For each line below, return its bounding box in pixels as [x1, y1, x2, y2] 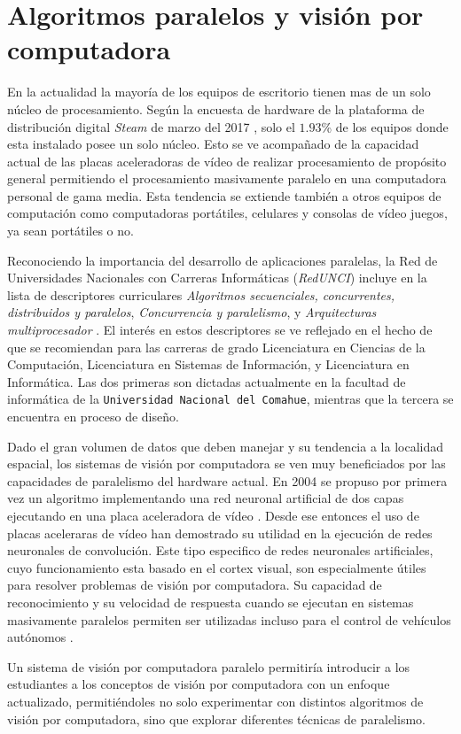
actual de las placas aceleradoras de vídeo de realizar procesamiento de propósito [7, 151, 447, 170]
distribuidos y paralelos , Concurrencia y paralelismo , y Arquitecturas [7, 303, 377, 321]
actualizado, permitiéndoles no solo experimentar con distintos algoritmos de [7, 692, 424, 710]
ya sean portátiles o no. [7, 221, 134, 240]
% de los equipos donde [321, 117, 449, 135]
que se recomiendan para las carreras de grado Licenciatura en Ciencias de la [7, 337, 426, 356]
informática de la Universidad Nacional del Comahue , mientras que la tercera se [7, 390, 454, 408]
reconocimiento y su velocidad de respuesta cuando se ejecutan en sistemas [7, 593, 414, 611]
